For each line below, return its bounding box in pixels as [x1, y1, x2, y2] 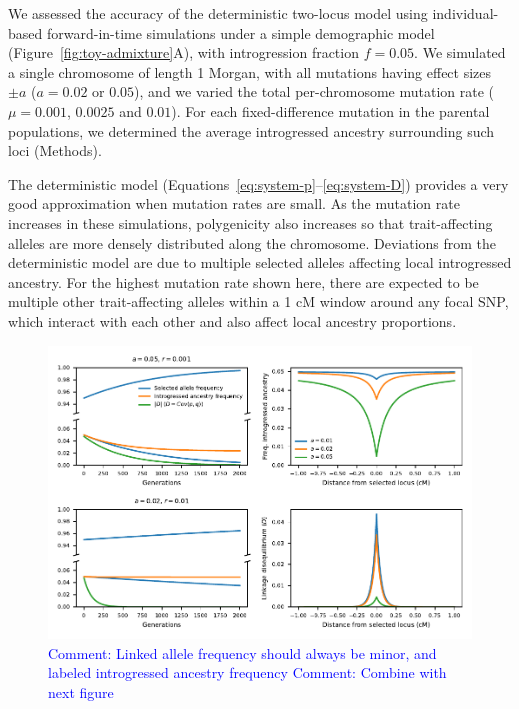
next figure [48, 681, 114, 702]
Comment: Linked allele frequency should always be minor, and [48, 642, 437, 663]
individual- [432, 3, 499, 23]
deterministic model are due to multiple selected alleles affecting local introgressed [8, 252, 512, 273]
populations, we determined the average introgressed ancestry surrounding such [8, 120, 495, 141]
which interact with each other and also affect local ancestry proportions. [8, 310, 457, 331]
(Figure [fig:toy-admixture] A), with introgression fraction [8, 42, 359, 63]
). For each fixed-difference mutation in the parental [171, 100, 490, 121]
